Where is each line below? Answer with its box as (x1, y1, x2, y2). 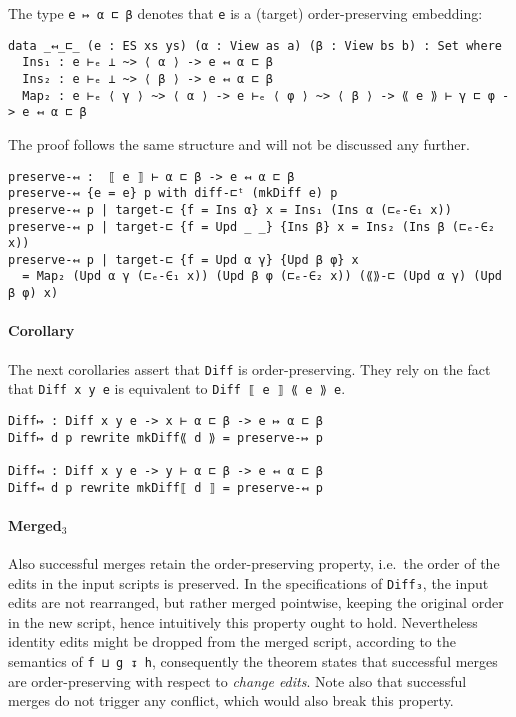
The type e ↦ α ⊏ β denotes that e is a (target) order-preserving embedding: (8, 3, 483, 23)
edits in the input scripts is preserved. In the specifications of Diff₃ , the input (8, 572, 489, 593)
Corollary (8, 320, 75, 341)
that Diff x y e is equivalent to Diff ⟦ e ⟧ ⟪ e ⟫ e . (8, 378, 346, 399)
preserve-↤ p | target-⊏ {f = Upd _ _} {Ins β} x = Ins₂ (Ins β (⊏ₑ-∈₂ (8, 219, 495, 234)
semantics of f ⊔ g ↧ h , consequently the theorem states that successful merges (8, 651, 498, 671)
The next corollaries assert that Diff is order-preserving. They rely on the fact (8, 358, 491, 379)
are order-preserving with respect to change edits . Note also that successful (8, 670, 467, 691)
